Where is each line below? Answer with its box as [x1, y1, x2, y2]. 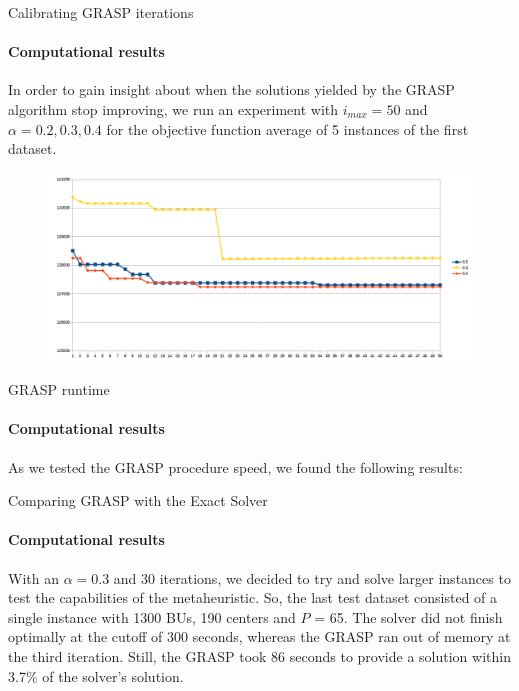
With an [8, 567, 59, 588]
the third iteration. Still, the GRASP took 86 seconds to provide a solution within [8, 645, 511, 666]
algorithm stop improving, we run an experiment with [8, 98, 339, 119]
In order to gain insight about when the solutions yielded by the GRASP [8, 79, 455, 100]
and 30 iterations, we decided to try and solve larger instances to [113, 567, 511, 588]
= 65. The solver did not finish [314, 606, 503, 627]
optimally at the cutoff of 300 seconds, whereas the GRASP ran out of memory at [8, 626, 511, 647]
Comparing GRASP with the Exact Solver [8, 490, 268, 511]
